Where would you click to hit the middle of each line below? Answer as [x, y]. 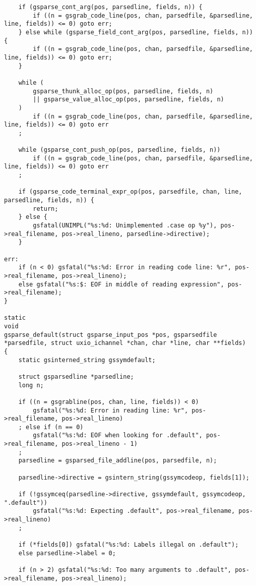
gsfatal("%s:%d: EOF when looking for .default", [118, 435]
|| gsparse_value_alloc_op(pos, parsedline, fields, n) [129, 100]
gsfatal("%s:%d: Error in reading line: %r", [111, 410]
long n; [31, 385]
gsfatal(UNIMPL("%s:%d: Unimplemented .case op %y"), [125, 226]
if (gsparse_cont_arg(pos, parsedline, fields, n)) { [110, 7]
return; [46, 209]
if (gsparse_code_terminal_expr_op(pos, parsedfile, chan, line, [130, 192]
